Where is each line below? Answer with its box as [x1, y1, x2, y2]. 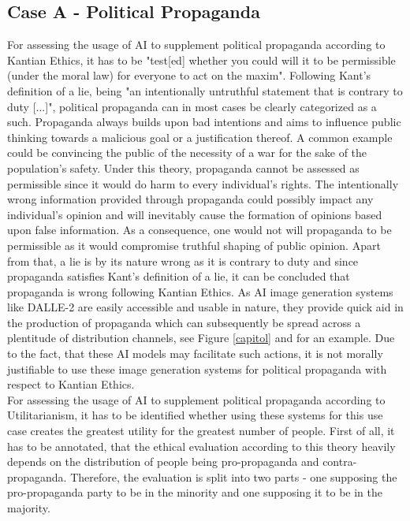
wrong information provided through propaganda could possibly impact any [7, 191, 374, 207]
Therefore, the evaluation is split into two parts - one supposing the [70, 468, 397, 485]
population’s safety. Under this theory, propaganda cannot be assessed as [7, 159, 360, 176]
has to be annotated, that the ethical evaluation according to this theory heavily [7, 437, 396, 454]
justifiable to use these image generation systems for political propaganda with [7, 360, 387, 377]
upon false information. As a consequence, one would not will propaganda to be [7, 221, 392, 238]
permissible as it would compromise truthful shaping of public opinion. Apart [7, 236, 381, 253]
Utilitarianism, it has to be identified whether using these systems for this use [7, 407, 383, 423]
